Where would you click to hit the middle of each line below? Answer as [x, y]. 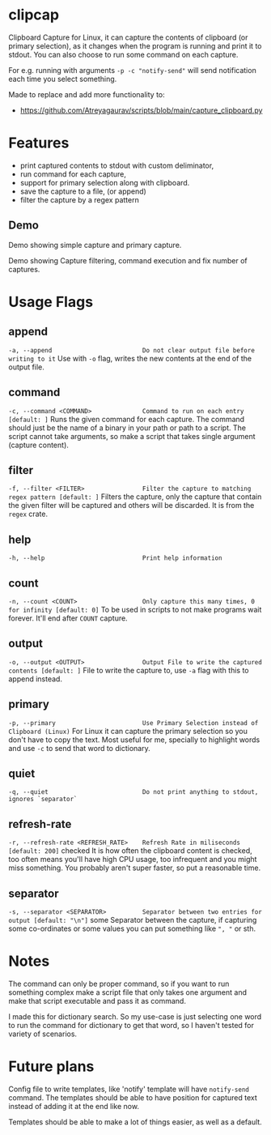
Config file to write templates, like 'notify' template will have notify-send [129, 1089]
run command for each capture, [73, 174]
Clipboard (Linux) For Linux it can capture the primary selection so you [128, 731]
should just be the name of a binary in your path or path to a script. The [127, 428]
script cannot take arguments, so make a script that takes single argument [132, 436]
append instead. [36, 679]
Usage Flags [51, 302]
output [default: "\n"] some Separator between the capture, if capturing [133, 920]
